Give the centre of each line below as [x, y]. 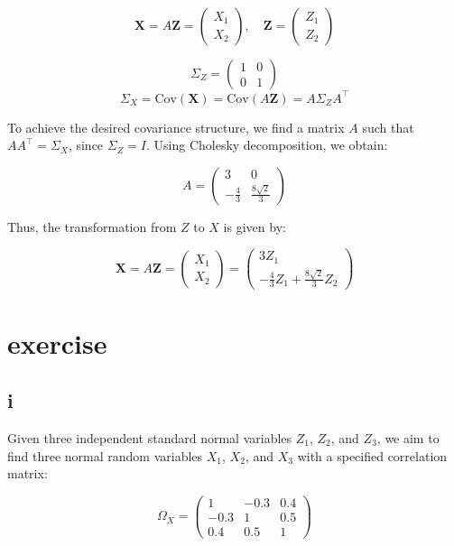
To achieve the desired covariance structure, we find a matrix [176, 127]
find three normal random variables [105, 455]
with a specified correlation [372, 455]
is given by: [255, 226]
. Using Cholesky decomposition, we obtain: [267, 145]
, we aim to [408, 437]
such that [388, 127]
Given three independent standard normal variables [150, 437]
